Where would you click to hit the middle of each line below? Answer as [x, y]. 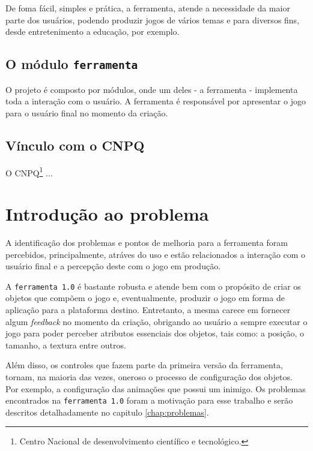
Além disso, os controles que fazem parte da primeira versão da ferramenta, [144, 365]
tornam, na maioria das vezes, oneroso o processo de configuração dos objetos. [149, 376]
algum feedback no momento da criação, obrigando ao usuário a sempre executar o [156, 321]
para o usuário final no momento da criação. [87, 112]
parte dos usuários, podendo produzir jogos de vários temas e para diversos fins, [153, 19]
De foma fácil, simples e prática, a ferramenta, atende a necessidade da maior [148, 8]
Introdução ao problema [107, 213]
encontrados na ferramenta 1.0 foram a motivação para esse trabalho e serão [149, 400]
